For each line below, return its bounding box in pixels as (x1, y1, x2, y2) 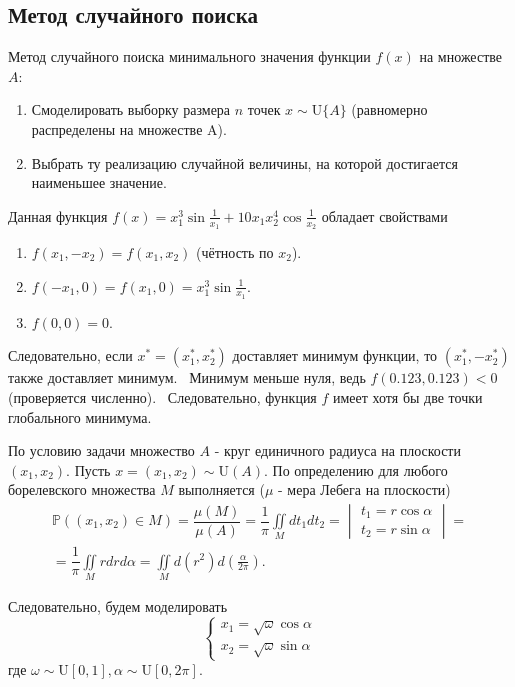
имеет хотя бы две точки (333, 387, 483, 408)
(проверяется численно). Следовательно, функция (8, 387, 317, 408)
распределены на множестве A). (31, 118, 227, 139)
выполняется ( (178, 479, 265, 500)
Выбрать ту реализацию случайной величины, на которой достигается (31, 152, 458, 173)
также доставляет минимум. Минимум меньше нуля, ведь (8, 367, 366, 388)
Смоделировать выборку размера (31, 99, 231, 120)
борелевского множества (8, 479, 156, 500)
